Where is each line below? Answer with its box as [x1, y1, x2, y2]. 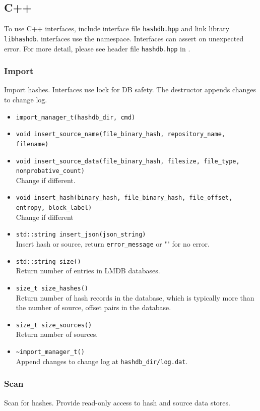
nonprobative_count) [16, 167, 85, 175]
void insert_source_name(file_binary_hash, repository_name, [16, 131, 226, 138]
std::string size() [16, 258, 81, 265]
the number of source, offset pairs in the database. [16, 302, 171, 313]
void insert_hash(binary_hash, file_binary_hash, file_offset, [16, 194, 233, 202]
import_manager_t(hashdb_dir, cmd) [16, 113, 136, 121]
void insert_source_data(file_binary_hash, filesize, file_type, [16, 157, 240, 165]
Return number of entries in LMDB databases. [16, 265, 160, 276]
